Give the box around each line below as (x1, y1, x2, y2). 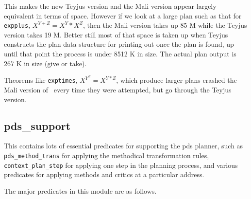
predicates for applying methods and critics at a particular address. (4, 169, 204, 180)
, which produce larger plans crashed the (116, 75, 237, 85)
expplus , (4, 20, 31, 30)
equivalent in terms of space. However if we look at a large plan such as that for (4, 10, 242, 20)
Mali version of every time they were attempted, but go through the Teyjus (4, 84, 232, 94)
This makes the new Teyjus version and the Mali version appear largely (4, 1, 217, 11)
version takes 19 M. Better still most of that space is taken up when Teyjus (4, 29, 228, 39)
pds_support (4, 118, 71, 133)
